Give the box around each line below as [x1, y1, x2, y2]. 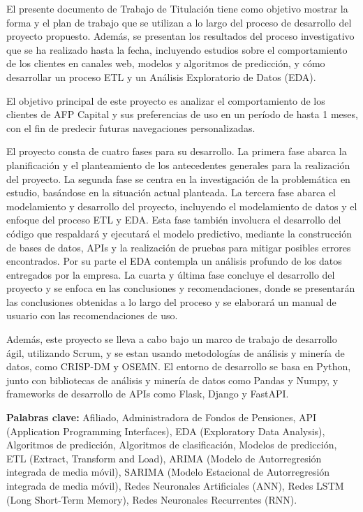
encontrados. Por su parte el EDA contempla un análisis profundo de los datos [6, 254, 342, 268]
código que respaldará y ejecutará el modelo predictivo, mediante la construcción [6, 226, 353, 240]
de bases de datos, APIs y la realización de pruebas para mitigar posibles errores [6, 240, 351, 254]
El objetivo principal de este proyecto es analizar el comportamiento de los [6, 93, 325, 108]
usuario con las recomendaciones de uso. [6, 308, 178, 323]
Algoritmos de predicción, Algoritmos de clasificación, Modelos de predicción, [6, 437, 337, 452]
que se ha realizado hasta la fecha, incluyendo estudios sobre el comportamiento [6, 42, 348, 57]
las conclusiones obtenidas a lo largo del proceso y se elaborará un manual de [6, 294, 336, 309]
